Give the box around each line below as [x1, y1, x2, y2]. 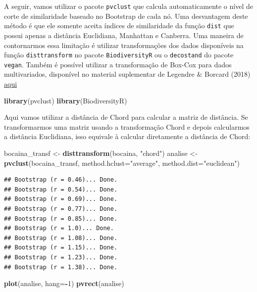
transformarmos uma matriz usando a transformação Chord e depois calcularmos [4, 121, 250, 132]
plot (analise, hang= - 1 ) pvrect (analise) [4, 278, 124, 289]
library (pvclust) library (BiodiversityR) [4, 95, 127, 105]
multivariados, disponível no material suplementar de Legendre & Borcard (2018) [4, 69, 251, 79]
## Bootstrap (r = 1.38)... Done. [4, 263, 118, 271]
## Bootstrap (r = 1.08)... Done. [4, 234, 118, 242]
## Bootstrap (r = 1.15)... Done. [4, 244, 118, 251]
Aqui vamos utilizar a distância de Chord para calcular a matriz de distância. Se [4, 112, 248, 122]
